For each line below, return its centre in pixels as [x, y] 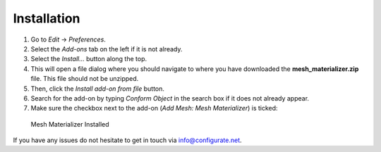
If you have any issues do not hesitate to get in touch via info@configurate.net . [128, 140]
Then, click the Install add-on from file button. [98, 89]
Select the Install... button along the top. [89, 59]
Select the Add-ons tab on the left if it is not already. [107, 49]
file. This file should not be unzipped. [85, 79]
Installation [47, 18]
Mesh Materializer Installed [70, 124]
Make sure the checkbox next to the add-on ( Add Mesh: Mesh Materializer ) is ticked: [154, 108]
